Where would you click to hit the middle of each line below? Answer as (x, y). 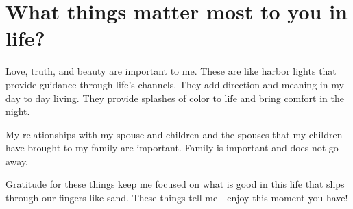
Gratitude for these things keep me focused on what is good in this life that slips (175, 184)
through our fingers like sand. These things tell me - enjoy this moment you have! (177, 198)
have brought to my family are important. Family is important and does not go (172, 148)
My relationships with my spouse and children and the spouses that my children (174, 134)
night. (18, 111)
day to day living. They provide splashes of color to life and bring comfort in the (175, 98)
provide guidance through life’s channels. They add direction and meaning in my (175, 84)
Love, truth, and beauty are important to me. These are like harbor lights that (171, 71)
